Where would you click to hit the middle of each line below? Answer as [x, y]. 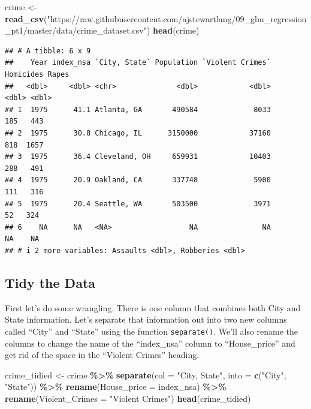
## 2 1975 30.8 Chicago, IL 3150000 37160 [138, 133]
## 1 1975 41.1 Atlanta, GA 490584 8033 [138, 109]
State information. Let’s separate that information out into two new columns [146, 319]
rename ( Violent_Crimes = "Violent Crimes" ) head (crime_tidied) [128, 398]
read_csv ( [26, 18]
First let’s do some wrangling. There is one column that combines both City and [153, 307]
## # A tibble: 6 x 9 [48, 51]
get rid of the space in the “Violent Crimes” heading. [102, 355]
